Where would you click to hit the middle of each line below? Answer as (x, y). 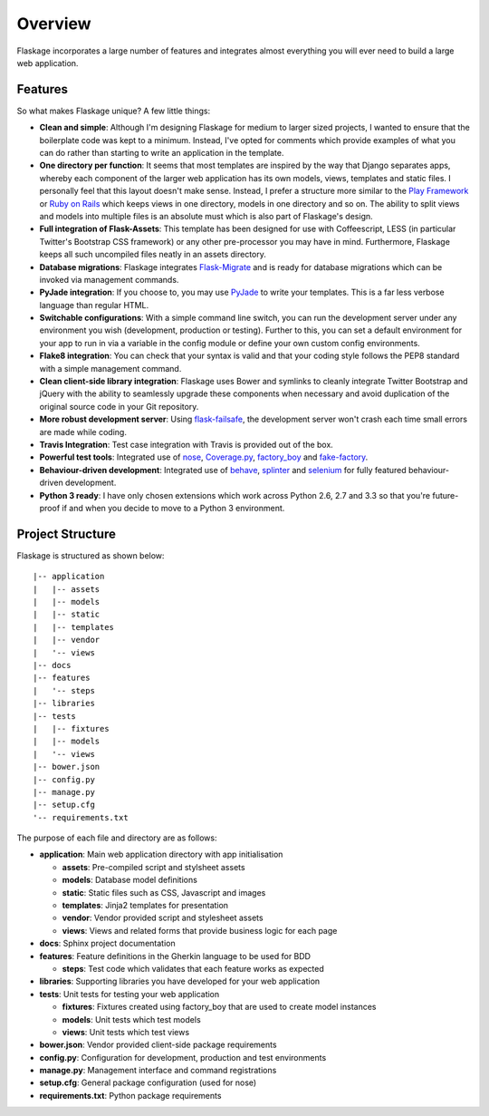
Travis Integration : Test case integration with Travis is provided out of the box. (187, 445)
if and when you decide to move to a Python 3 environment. (173, 508)
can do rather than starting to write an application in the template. (162, 153)
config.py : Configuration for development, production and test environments (183, 1057)
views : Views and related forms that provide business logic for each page (200, 930)
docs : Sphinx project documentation (107, 944)
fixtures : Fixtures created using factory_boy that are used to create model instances (219, 1007)
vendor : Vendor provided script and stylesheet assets (163, 918)
